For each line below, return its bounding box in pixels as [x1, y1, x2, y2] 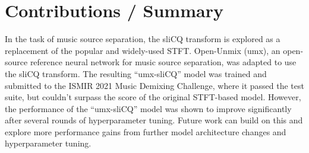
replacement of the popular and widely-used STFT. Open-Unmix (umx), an [5, 44, 280, 56]
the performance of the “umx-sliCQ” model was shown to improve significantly [5, 102, 292, 114]
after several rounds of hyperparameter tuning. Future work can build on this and [5, 114, 303, 126]
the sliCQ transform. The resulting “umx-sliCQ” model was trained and [5, 67, 267, 79]
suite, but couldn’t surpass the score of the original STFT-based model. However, [5, 91, 301, 103]
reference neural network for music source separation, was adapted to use [30, 56, 297, 68]
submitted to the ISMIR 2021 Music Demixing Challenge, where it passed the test [5, 79, 304, 91]
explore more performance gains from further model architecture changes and [5, 125, 286, 138]
